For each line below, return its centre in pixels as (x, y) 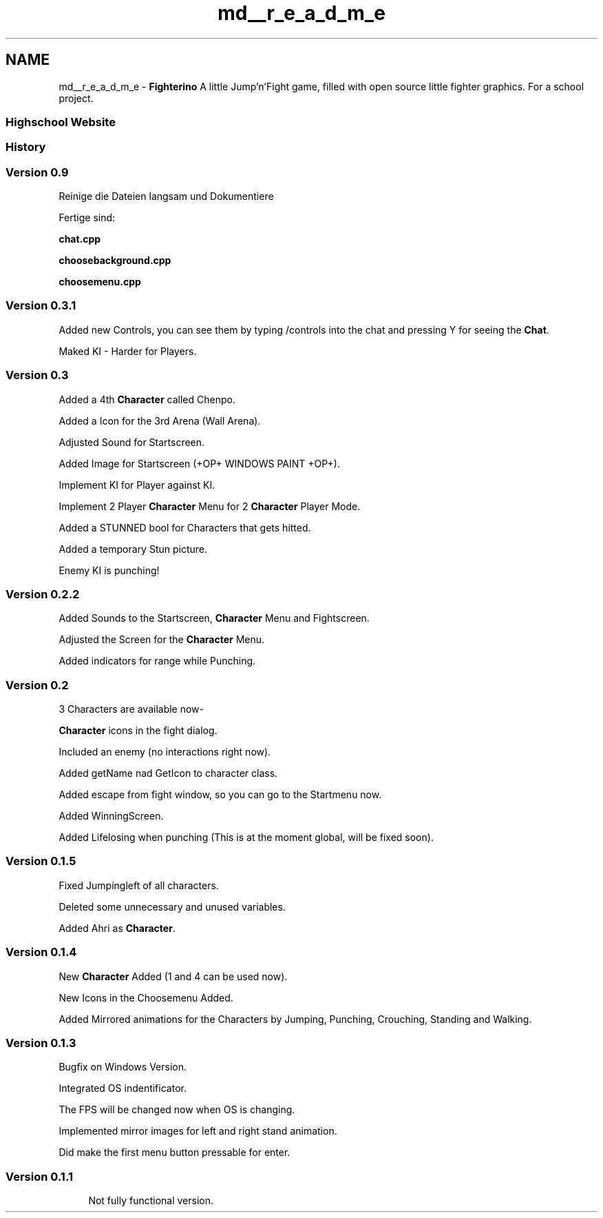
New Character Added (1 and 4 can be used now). (173, 976)
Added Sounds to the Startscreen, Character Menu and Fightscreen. (214, 618)
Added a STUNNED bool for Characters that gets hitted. (185, 527)
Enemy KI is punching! (109, 570)
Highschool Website (61, 122)
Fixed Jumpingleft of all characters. (139, 885)
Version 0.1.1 (39, 1176)
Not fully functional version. (151, 1201)
